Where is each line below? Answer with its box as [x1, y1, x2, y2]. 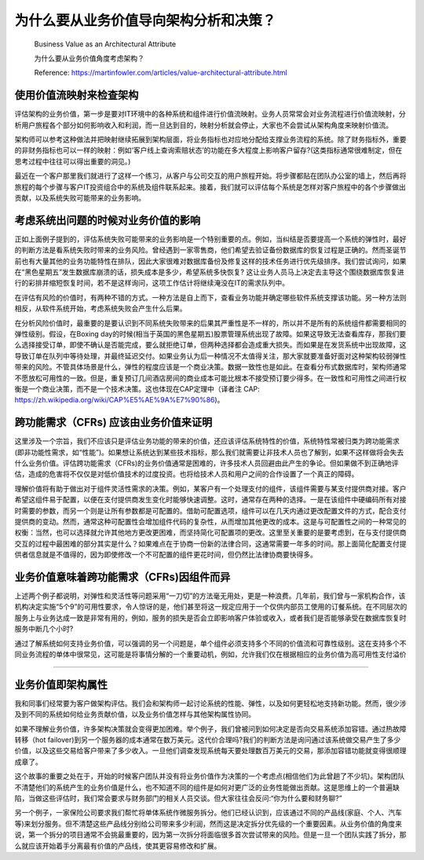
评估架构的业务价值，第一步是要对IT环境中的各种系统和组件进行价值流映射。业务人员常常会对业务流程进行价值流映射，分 [14, 109, 406, 119]
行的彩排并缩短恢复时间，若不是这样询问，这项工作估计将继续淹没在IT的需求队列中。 [14, 278, 290, 288]
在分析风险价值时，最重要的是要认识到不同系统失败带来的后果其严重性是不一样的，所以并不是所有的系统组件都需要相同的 [14, 318, 407, 328]
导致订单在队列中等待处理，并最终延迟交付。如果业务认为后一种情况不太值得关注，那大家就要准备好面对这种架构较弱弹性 [14, 351, 407, 361]
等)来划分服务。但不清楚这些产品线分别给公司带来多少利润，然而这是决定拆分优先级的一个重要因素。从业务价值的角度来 [14, 818, 403, 829]
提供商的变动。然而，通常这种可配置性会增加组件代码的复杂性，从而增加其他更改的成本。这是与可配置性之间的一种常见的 [14, 516, 407, 526]
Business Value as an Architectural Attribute [34, 39, 177, 49]
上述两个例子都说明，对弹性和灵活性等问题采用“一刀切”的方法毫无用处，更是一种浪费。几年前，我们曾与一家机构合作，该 [14, 591, 406, 601]
